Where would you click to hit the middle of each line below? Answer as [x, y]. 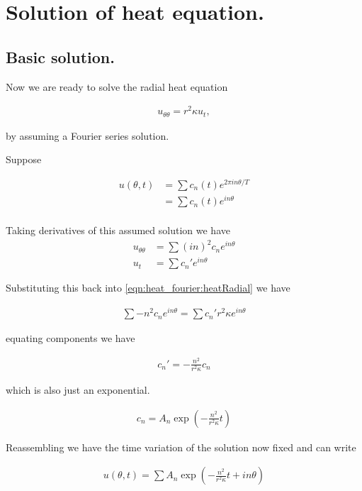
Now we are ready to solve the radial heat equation [117, 86]
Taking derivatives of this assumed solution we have [118, 230]
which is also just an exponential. [78, 389]
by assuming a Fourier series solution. [87, 135]
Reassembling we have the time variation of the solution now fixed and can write [181, 447]
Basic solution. [60, 56]
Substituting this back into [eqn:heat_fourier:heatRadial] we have [148, 288]
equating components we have [70, 338]
